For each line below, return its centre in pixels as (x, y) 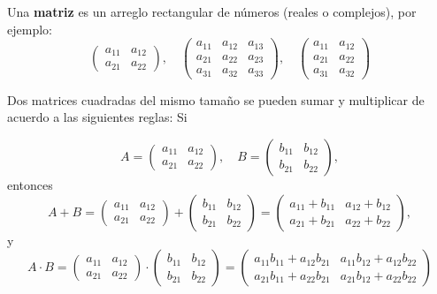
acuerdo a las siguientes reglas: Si (97, 117)
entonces (30, 184)
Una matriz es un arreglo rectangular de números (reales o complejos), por (212, 11)
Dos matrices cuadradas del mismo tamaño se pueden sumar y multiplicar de (216, 99)
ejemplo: (30, 29)
